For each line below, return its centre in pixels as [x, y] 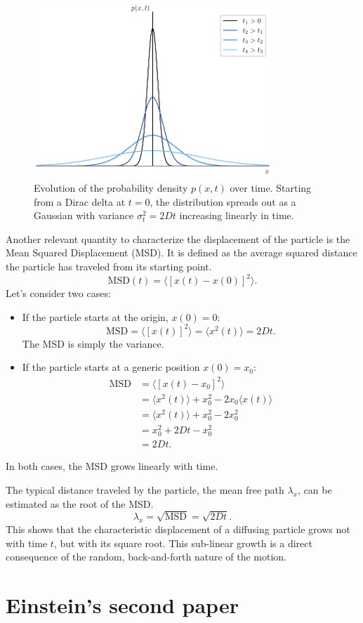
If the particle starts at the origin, [95, 316]
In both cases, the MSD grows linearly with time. [112, 466]
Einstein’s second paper [122, 605]
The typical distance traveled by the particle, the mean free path [145, 489]
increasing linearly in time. [237, 215]
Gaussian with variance [84, 215]
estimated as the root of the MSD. [80, 503]
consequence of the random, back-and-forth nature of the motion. [146, 557]
